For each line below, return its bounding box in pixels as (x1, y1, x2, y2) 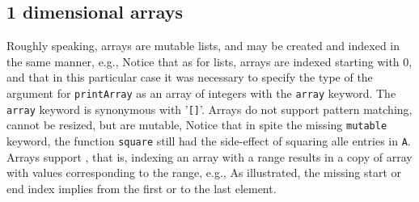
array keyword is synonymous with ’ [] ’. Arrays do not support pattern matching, (6, 100, 413, 117)
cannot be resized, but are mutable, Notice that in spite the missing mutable (6, 116, 387, 133)
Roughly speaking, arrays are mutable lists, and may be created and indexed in (6, 37, 400, 54)
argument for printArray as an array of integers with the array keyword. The (6, 84, 396, 101)
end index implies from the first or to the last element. (6, 179, 277, 196)
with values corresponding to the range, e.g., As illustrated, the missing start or (6, 164, 402, 181)
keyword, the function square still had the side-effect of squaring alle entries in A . (6, 132, 411, 149)
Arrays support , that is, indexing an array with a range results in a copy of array (6, 148, 413, 165)
